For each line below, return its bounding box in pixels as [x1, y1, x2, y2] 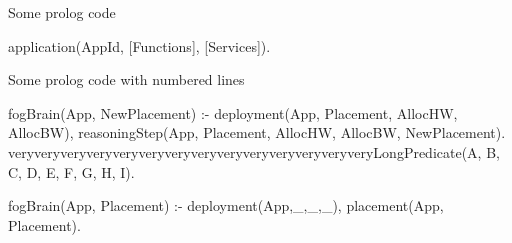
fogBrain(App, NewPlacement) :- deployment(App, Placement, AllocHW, [8, 102, 458, 123]
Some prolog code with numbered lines [8, 69, 245, 90]
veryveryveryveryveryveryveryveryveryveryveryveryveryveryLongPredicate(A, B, [8, 141, 500, 162]
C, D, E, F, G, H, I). [8, 161, 135, 182]
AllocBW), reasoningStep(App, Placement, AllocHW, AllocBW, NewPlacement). [8, 122, 506, 143]
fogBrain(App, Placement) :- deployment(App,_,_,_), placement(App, [8, 195, 444, 216]
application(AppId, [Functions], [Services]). [8, 35, 271, 56]
